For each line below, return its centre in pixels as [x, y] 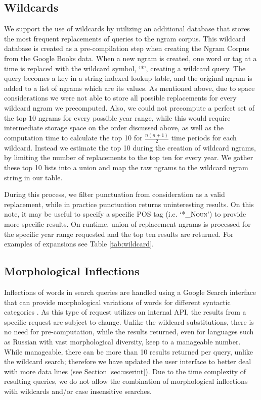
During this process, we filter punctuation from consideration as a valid [115, 194]
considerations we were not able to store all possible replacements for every [120, 98]
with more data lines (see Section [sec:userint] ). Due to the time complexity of [125, 371]
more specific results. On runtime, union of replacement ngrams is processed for [127, 224]
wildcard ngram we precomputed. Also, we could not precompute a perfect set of [129, 107]
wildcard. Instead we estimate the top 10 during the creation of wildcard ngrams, [130, 147]
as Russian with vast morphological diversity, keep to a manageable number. [122, 341]
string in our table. [33, 177]
